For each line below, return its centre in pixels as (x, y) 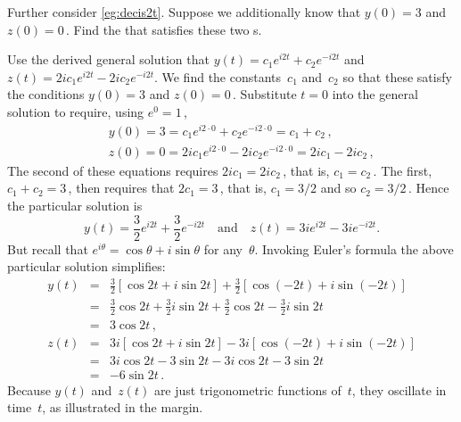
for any (223, 248)
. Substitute (264, 94)
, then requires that (121, 188)
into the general (375, 94)
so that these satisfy (397, 76)
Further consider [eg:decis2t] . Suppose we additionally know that (184, 12)
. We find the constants (218, 76)
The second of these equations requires (113, 170)
